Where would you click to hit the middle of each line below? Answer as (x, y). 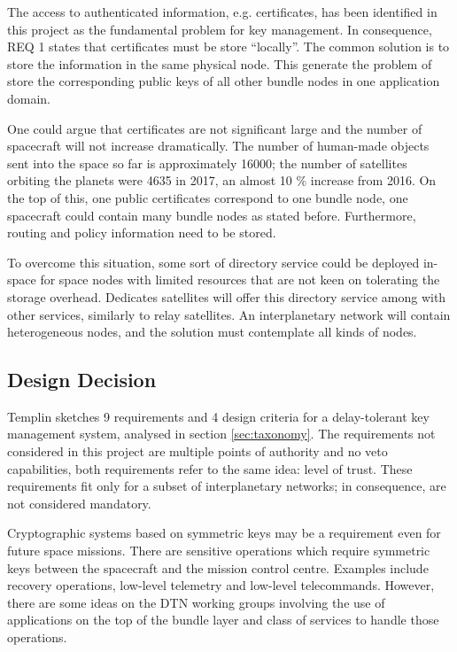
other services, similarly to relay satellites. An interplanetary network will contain (229, 314)
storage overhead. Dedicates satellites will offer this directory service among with (227, 296)
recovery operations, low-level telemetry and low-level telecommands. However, (221, 585)
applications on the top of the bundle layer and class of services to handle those (223, 620)
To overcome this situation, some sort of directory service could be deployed (213, 262)
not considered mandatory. (79, 503)
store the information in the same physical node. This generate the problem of (220, 63)
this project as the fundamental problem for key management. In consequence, (220, 29)
